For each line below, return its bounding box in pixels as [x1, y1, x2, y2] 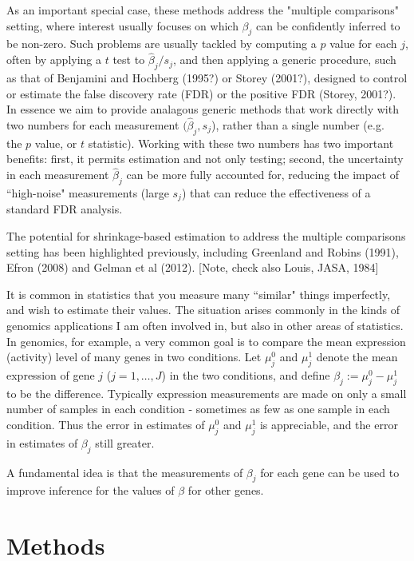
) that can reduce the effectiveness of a [181, 185, 371, 201]
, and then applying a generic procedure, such [173, 51, 396, 68]
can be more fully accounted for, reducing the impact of [126, 166, 400, 183]
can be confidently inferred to [256, 17, 400, 34]
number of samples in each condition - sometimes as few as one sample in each [6, 400, 390, 417]
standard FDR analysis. [6, 201, 123, 217]
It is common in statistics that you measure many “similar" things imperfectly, [6, 285, 391, 302]
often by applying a [6, 51, 102, 68]
